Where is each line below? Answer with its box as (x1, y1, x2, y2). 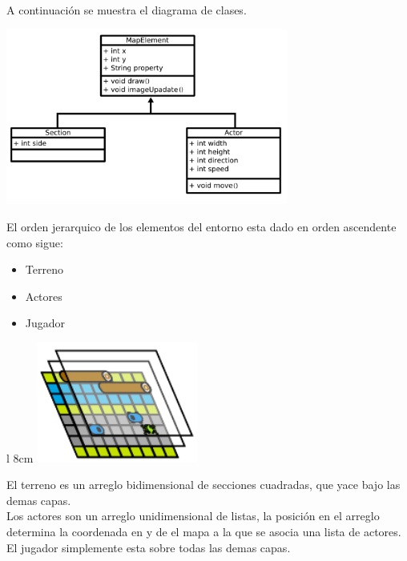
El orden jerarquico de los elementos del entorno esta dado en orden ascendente (6, 218, 397, 234)
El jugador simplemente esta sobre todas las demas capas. (6, 539, 291, 555)
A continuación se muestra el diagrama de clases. (6, 2, 247, 18)
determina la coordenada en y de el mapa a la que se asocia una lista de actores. (6, 523, 401, 539)
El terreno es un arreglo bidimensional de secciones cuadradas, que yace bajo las (6, 476, 401, 493)
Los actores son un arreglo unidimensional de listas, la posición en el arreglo (6, 507, 380, 524)
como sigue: (6, 234, 63, 250)
